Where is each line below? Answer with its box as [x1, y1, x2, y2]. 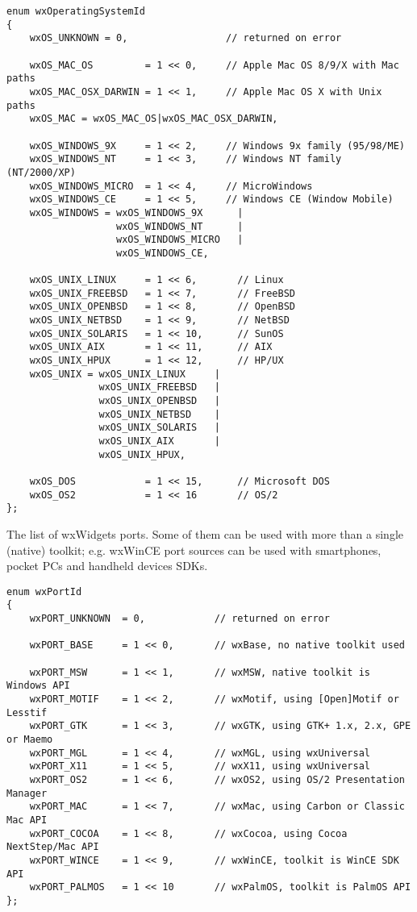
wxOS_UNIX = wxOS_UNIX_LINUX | [29, 368, 220, 380]
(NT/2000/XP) [6, 166, 76, 178]
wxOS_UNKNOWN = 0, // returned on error [29, 32, 342, 44]
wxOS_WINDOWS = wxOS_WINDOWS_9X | [29, 206, 244, 219]
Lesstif [6, 706, 48, 718]
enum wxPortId [6, 585, 82, 598]
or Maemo [6, 733, 53, 745]
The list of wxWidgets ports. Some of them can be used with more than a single [6, 525, 403, 542]
